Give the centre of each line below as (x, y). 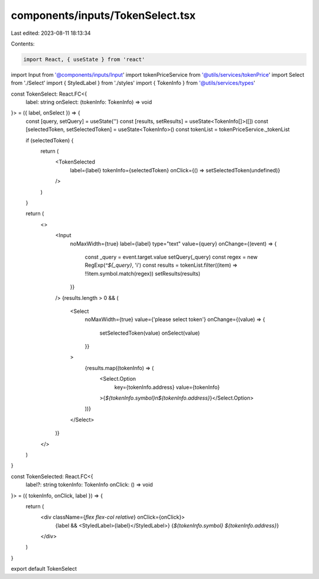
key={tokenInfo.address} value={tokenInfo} (167, 387)
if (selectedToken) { (50, 140)
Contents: (23, 44)
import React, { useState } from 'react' (84, 59)
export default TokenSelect (44, 569)
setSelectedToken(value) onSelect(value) (150, 333)
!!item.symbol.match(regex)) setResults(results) (143, 273)
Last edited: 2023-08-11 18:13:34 (51, 33)
